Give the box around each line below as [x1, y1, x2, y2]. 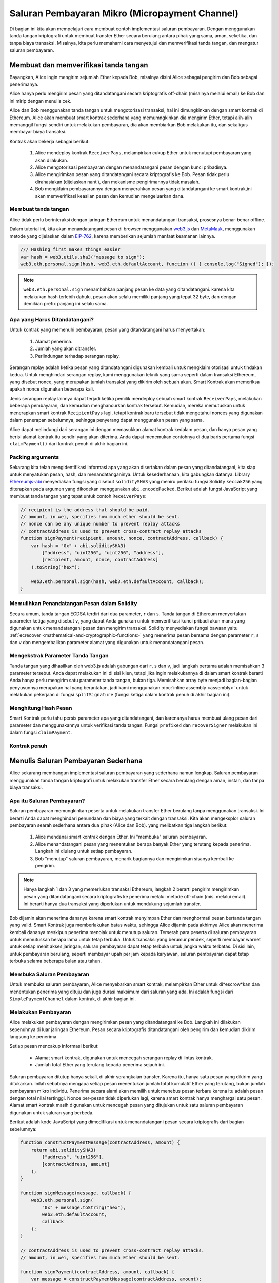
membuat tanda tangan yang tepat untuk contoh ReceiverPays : [9, 493, 147, 499]
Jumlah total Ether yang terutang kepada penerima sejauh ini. [35, 1062, 165, 1068]
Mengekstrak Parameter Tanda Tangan [9, 652, 109, 659]
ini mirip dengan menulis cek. [9, 98, 72, 104]
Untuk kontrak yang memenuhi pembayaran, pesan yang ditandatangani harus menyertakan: [9, 326, 206, 333]
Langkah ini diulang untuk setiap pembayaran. [35, 848, 133, 854]
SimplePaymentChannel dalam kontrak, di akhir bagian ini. [9, 996, 136, 1002]
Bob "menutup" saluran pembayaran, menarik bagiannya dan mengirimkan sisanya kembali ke [35, 855, 234, 862]
